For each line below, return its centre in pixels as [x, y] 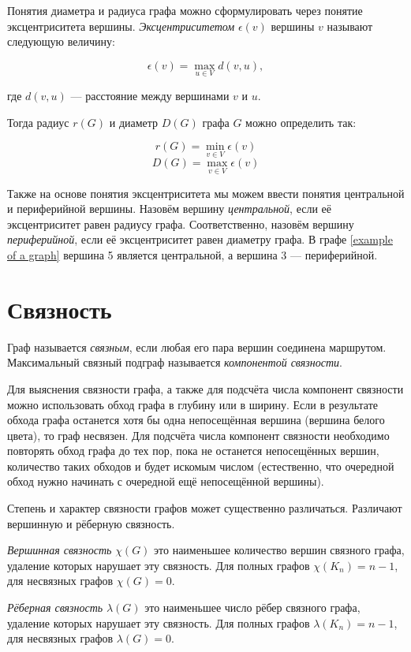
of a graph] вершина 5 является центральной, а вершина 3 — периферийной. [192, 255]
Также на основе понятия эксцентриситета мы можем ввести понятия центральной [206, 193]
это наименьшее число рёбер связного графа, [252, 607]
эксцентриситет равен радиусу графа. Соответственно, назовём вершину [181, 224]
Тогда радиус [38, 122]
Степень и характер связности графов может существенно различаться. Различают [205, 508]
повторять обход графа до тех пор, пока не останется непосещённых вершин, [193, 451]
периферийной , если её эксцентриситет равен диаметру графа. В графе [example [200, 239]
